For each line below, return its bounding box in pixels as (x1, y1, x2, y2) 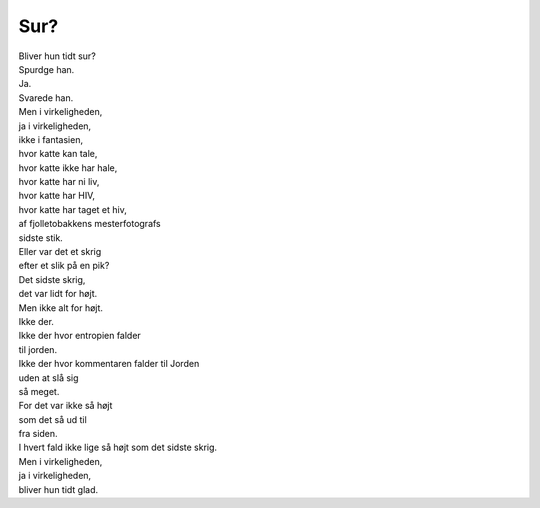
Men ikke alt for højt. (18, 301, 104, 314)
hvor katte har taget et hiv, (18, 203, 127, 215)
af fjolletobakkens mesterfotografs (18, 218, 162, 230)
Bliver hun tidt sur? (18, 50, 97, 62)
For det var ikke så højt (18, 400, 113, 412)
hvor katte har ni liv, (18, 176, 100, 188)
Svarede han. (18, 91, 74, 104)
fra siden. (18, 428, 59, 440)
